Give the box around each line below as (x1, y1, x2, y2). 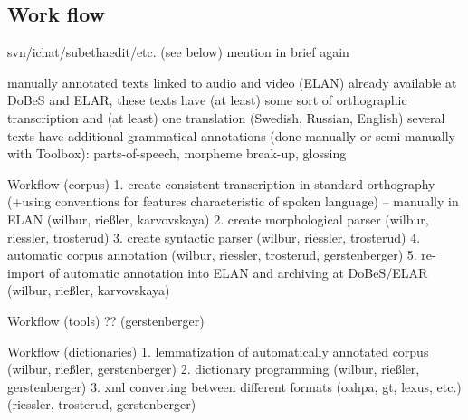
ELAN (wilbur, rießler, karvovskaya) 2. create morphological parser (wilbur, (7, 209, 429, 228)
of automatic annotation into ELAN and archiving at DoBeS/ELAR (49, 262, 428, 282)
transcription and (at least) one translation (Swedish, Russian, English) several (7, 108, 445, 127)
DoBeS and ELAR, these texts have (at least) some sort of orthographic (7, 91, 407, 110)
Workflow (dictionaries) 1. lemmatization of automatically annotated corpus (7, 341, 429, 360)
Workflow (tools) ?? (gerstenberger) (7, 310, 205, 329)
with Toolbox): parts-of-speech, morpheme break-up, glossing (7, 144, 347, 163)
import (7, 262, 45, 282)
